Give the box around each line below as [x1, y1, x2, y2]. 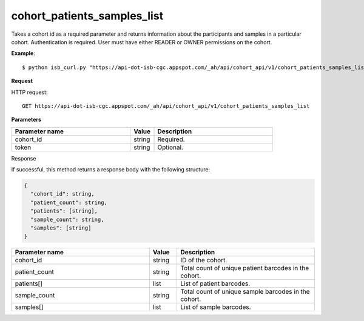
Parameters [11, 116, 42, 124]
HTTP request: [11, 88, 48, 96]
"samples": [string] [30, 225, 92, 231]
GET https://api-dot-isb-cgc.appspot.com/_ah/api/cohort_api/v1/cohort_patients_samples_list [22, 102, 310, 109]
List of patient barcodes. [180, 279, 251, 288]
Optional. [157, 143, 183, 151]
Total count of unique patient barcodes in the [180, 264, 309, 273]
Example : [11, 50, 36, 57]
